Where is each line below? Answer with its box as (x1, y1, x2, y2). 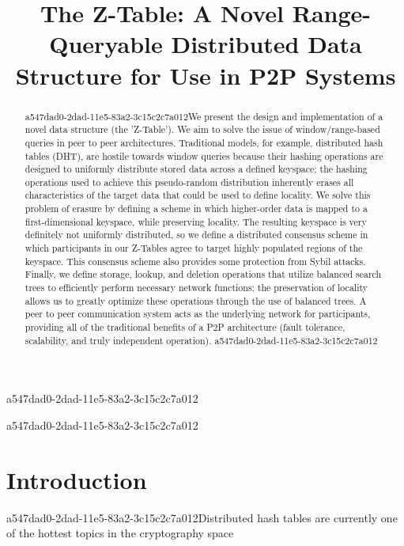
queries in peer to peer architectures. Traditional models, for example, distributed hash (25, 135, 383, 149)
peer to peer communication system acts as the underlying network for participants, (25, 307, 371, 320)
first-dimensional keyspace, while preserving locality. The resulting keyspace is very (25, 214, 367, 228)
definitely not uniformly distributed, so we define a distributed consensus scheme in (25, 228, 368, 241)
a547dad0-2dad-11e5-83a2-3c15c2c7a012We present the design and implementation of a (25, 109, 383, 123)
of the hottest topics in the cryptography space (6, 525, 234, 541)
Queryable (49, 28, 163, 60)
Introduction (6, 463, 147, 495)
